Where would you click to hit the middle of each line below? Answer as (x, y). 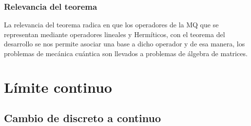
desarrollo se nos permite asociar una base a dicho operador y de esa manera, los (125, 44)
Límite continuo (58, 87)
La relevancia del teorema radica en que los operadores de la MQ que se (111, 25)
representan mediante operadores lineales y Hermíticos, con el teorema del (115, 34)
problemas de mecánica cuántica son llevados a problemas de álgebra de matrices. (126, 53)
